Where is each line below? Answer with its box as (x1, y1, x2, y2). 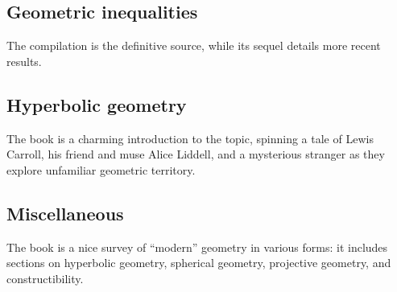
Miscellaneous (6, 200, 124, 225)
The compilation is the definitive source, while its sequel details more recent (6, 37, 381, 54)
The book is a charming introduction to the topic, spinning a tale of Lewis (6, 130, 374, 146)
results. (6, 52, 42, 69)
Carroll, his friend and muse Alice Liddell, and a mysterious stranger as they (6, 146, 385, 162)
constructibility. (6, 269, 84, 286)
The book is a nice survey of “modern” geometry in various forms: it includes (6, 238, 388, 255)
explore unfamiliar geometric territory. (6, 161, 196, 178)
